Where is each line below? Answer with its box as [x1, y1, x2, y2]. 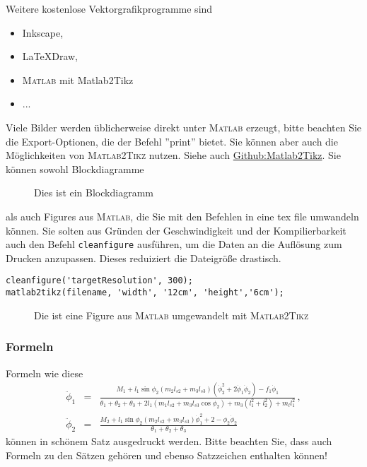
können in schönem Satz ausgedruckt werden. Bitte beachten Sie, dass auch [6, 434, 332, 449]
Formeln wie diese [6, 365, 83, 380]
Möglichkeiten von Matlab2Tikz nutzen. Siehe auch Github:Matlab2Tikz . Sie [6, 148, 341, 162]
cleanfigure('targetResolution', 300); [6, 276, 193, 286]
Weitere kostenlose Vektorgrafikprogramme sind [6, 1, 213, 16]
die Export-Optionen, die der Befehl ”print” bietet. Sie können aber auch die [6, 134, 338, 148]
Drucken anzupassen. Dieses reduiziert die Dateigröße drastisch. [6, 250, 281, 265]
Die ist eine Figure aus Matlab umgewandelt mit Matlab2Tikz [34, 307, 309, 322]
